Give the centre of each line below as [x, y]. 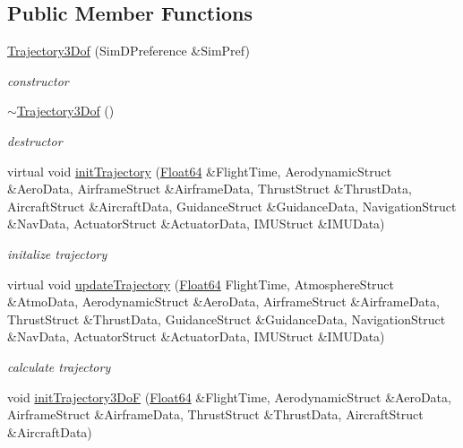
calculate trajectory [59, 366]
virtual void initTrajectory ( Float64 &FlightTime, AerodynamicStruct [200, 171]
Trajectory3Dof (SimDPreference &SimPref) [129, 51]
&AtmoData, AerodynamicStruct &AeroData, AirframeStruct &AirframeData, [223, 302]
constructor [38, 80]
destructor [35, 140]
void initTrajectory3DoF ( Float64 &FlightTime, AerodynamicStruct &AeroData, [229, 396]
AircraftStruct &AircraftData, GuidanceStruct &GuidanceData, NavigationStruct [232, 206]
